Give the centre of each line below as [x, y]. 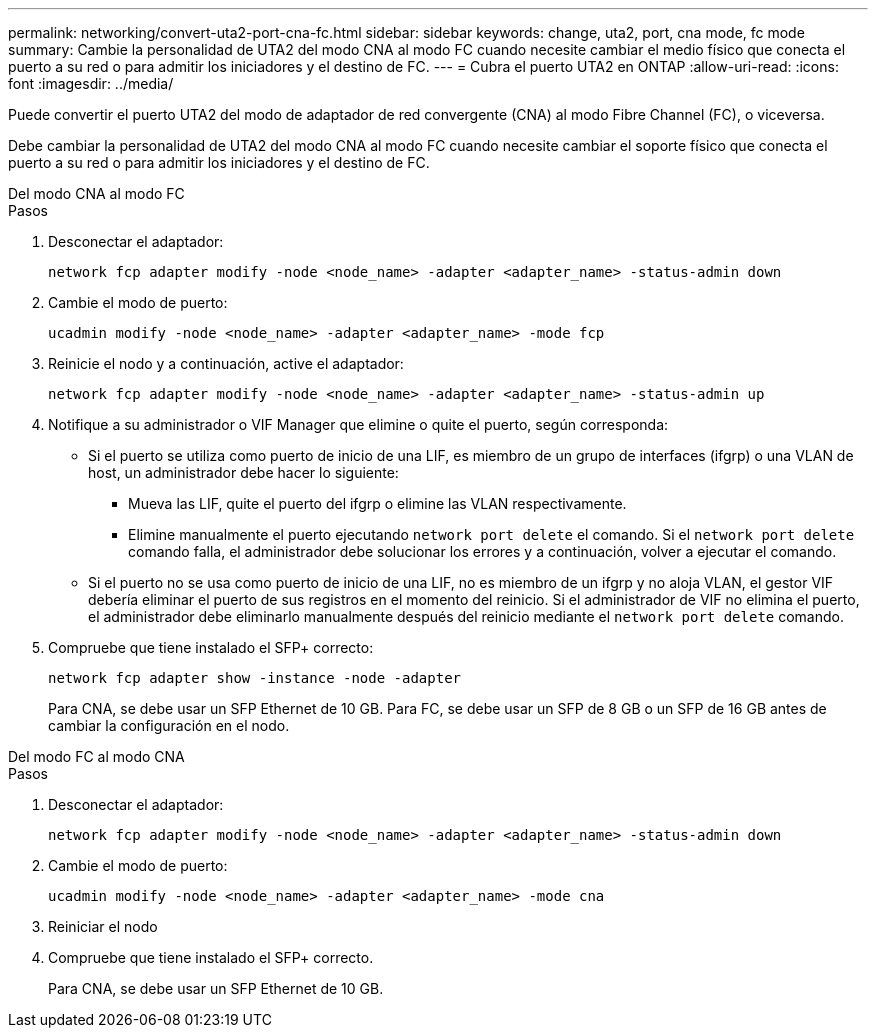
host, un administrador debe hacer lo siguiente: [243, 472]
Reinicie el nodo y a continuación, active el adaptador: [226, 363]
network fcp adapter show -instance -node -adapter [255, 678]
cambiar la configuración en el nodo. [169, 725]
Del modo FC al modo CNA [96, 756]
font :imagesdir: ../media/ [91, 83]
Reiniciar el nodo [103, 926]
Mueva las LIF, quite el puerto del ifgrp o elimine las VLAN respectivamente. [377, 503]
